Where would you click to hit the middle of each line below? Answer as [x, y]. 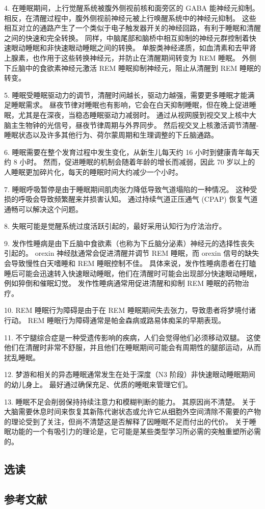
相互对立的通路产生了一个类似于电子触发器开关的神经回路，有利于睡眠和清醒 [132, 28]
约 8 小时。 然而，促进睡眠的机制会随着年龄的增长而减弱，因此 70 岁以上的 [130, 162]
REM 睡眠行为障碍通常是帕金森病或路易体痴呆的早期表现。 [126, 320]
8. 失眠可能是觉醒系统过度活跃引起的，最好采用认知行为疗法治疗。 [115, 226]
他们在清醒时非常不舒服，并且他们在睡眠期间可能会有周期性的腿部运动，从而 [132, 347]
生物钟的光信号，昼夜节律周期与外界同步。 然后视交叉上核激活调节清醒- [138, 125]
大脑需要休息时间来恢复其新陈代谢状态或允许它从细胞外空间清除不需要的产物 [132, 411]
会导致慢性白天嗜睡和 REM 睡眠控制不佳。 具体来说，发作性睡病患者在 [123, 263]
